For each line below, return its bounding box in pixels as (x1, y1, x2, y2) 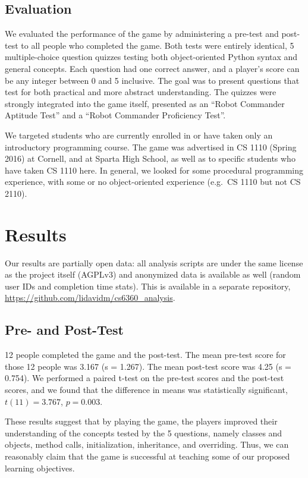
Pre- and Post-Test (5, 320, 124, 339)
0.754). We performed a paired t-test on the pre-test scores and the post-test (5, 372, 284, 384)
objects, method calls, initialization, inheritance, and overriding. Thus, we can (5, 438, 289, 451)
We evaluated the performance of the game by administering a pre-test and (5, 27, 279, 40)
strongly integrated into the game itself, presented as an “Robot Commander (5, 97, 285, 109)
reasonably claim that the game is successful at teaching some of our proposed (5, 449, 290, 462)
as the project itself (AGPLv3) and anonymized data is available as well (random (5, 268, 301, 281)
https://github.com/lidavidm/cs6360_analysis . (5, 291, 175, 304)
